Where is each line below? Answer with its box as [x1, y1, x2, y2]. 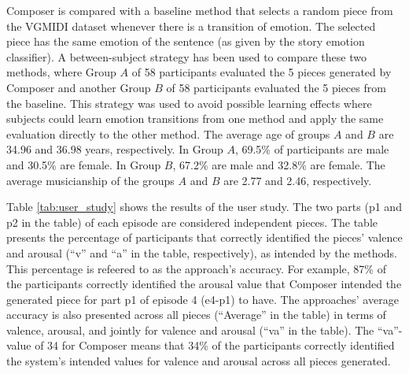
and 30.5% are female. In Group [6, 156, 161, 172]
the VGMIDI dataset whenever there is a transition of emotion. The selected [6, 17, 376, 34]
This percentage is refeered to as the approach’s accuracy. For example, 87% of [6, 260, 386, 276]
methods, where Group [6, 64, 116, 80]
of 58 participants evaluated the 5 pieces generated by [131, 64, 392, 80]
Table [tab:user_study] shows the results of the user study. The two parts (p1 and [6, 198, 402, 215]
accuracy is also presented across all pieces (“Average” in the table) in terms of [6, 306, 386, 323]
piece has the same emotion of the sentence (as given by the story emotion [6, 33, 365, 50]
